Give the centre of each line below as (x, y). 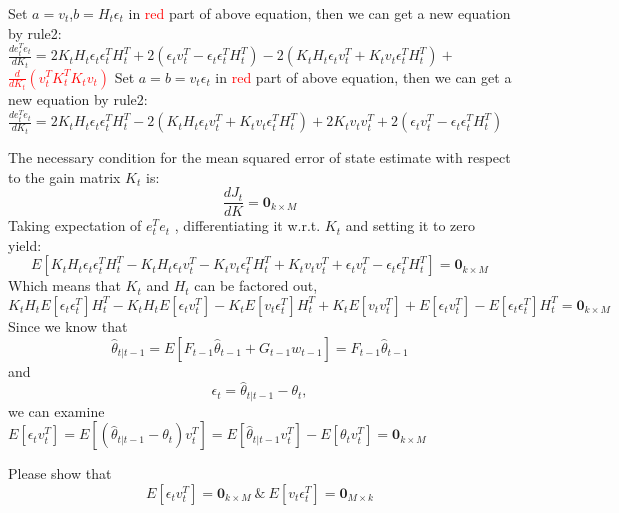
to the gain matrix (64, 176)
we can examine (56, 410)
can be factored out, (256, 285)
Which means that (64, 285)
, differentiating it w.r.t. (247, 225)
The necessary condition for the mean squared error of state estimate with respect (259, 156)
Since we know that (68, 325)
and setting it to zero (410, 225)
